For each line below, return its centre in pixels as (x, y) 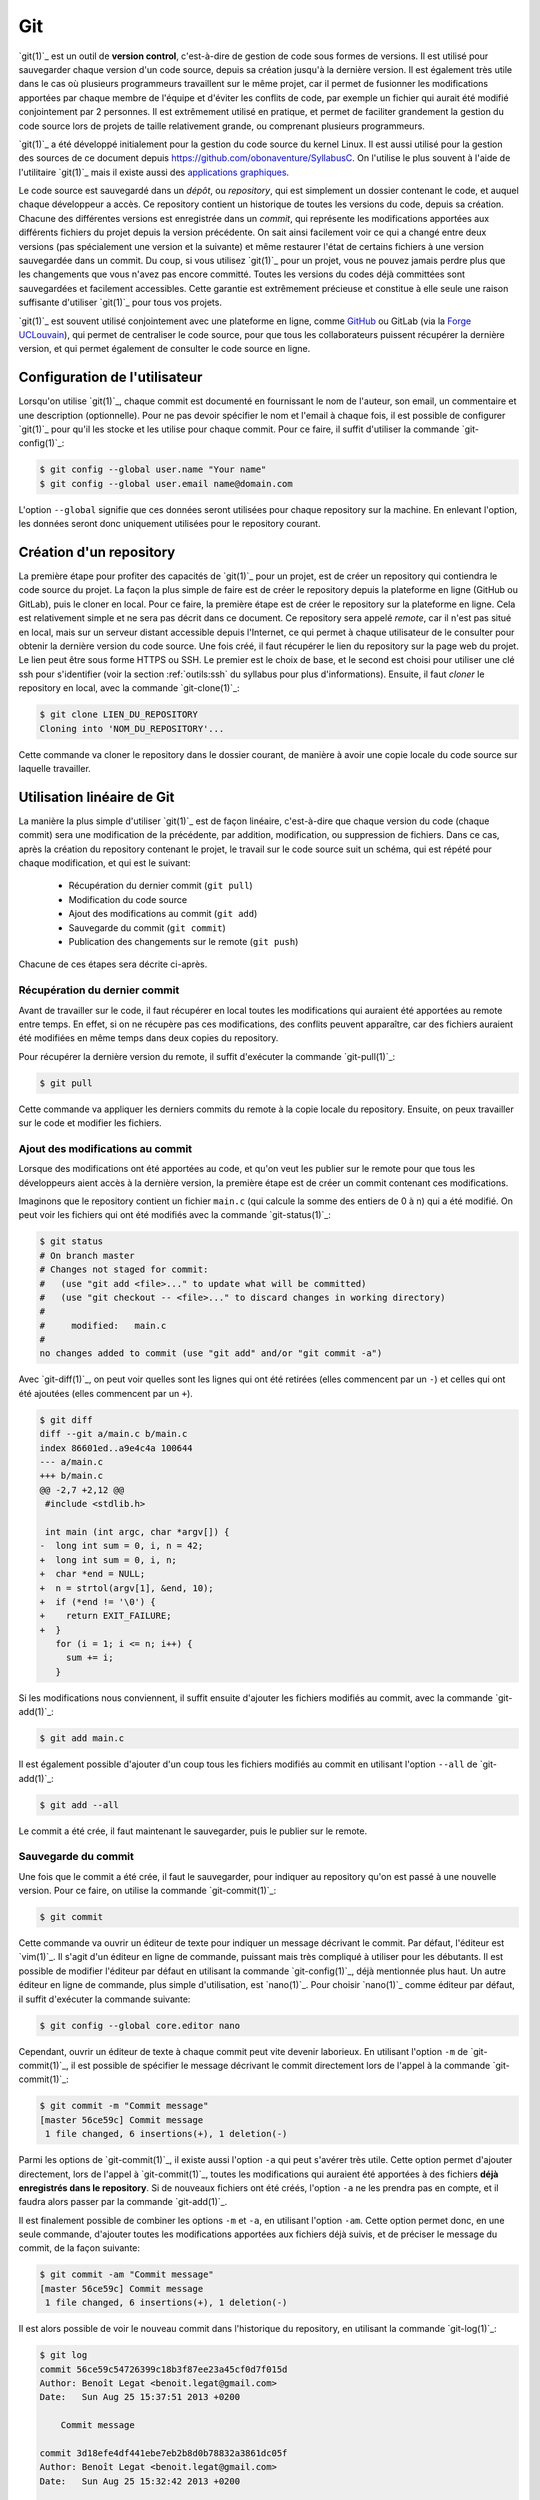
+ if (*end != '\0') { (98, 1601)
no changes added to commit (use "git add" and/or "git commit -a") (211, 1353)
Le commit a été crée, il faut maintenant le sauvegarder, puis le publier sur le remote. (193, 1831)
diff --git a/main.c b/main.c (113, 1434)
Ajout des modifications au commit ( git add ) (163, 914)
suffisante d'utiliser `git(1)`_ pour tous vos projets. (120, 302)
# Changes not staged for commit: (124, 1269)
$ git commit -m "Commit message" (124, 2106)
